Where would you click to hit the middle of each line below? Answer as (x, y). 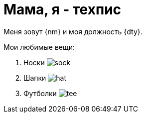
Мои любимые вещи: (39, 47)
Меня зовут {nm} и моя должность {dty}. (73, 31)
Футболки (40, 93)
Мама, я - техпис (63, 9)
